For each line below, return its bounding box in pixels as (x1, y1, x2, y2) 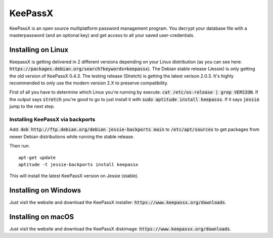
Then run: (9, 143, 30, 149)
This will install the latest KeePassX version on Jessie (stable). (9, 173, 139, 179)
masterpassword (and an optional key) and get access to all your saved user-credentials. (9, 32, 195, 38)
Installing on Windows (9, 186, 81, 195)
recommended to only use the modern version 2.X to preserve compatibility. (9, 80, 169, 86)
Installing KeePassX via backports (9, 116, 96, 123)
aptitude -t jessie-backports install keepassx (18, 162, 139, 167)
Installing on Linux (9, 45, 68, 54)
